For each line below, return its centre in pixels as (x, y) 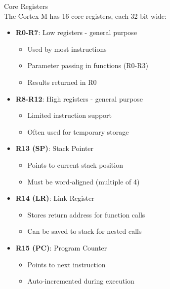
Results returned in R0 (62, 82)
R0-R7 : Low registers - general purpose (76, 32)
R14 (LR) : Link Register (55, 198)
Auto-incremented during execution (81, 281)
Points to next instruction (66, 264)
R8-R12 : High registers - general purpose (79, 98)
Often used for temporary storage (78, 131)
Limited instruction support (70, 115)
